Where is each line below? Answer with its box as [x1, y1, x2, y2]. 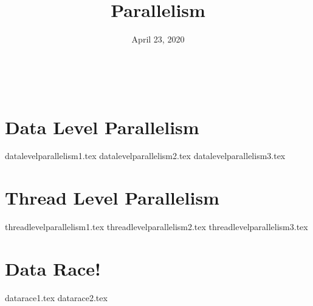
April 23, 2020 [131, 33, 185, 46]
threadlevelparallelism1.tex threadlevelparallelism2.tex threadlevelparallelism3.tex [5, 220, 308, 233]
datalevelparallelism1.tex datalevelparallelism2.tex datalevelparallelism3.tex [5, 149, 286, 162]
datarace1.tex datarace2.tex [5, 291, 108, 304]
